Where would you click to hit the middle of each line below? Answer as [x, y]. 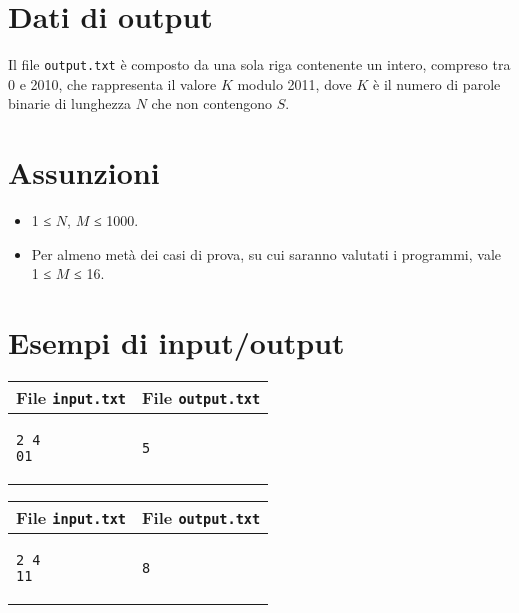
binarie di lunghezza [69, 103]
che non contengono [212, 103]
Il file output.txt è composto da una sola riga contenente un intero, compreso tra [259, 64]
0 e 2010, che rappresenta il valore [112, 83]
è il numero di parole [437, 83]
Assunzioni [84, 172]
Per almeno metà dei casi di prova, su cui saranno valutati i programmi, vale [266, 253]
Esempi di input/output [176, 342]
